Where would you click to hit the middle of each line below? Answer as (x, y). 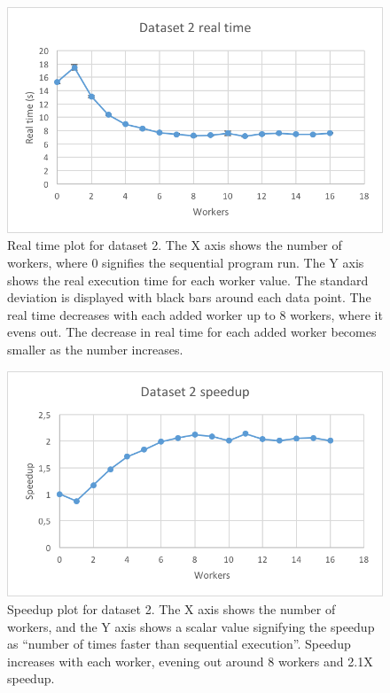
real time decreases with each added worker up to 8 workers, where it (195, 314)
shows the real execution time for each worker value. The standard (188, 280)
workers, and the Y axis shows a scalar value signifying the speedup (191, 626)
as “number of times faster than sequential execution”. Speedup (179, 644)
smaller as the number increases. (95, 349)
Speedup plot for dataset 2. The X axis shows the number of (172, 609)
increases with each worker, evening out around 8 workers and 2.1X (190, 661)
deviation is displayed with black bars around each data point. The (189, 297)
